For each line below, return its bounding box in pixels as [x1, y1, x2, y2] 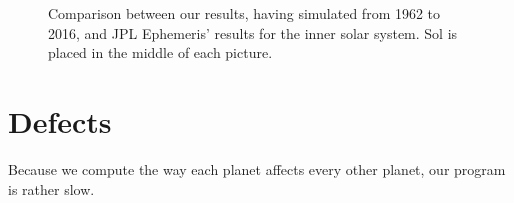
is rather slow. [8, 178, 95, 199]
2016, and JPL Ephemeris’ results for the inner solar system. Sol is [48, 22, 458, 43]
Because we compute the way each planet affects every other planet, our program [8, 158, 506, 179]
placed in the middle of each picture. [48, 42, 273, 63]
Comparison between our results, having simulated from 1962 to [48, 3, 441, 23]
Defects [8, 100, 112, 141]
